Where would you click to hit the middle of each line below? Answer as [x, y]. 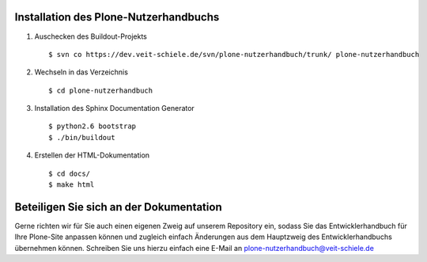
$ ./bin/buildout [82, 137]
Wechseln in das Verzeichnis [81, 72]
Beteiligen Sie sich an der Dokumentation [118, 207]
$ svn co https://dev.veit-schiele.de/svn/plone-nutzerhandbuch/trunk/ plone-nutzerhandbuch [234, 54]
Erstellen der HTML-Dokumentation [92, 155]
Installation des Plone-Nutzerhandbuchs [117, 17]
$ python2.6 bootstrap [93, 126]
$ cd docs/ [70, 173]
